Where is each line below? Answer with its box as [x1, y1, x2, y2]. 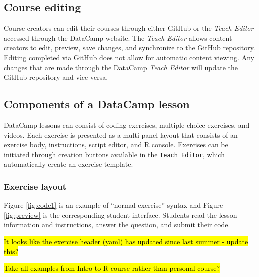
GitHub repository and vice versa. [4, 72, 108, 82]
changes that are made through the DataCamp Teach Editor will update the [4, 62, 238, 72]
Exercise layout [4, 180, 66, 192]
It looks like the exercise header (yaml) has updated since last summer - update [4, 236, 248, 246]
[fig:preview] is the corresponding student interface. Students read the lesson [4, 209, 237, 220]
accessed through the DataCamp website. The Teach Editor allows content [4, 32, 232, 43]
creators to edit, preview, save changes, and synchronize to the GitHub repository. [4, 42, 255, 53]
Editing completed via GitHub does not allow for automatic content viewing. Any [4, 52, 254, 62]
